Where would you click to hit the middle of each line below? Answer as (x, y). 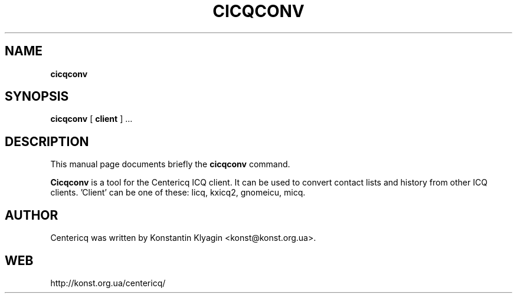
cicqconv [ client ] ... (91, 119)
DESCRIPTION (47, 141)
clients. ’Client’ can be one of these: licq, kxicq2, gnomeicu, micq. (178, 193)
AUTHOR (32, 215)
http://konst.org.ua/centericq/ (108, 283)
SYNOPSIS (37, 97)
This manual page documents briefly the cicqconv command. (170, 164)
